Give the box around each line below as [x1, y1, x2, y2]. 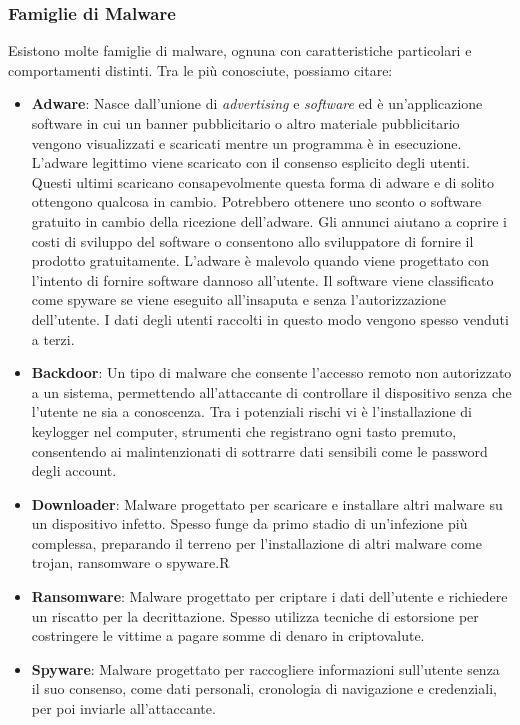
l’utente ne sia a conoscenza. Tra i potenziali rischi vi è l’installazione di [31, 401, 472, 422]
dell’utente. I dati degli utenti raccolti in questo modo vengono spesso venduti [31, 308, 509, 329]
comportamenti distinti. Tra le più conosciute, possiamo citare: [8, 59, 393, 80]
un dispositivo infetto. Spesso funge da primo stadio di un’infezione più [31, 513, 468, 534]
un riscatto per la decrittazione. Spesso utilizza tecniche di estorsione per [31, 605, 479, 626]
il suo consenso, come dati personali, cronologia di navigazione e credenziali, [31, 678, 497, 699]
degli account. [31, 460, 117, 481]
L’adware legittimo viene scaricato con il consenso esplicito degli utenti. [31, 152, 470, 173]
